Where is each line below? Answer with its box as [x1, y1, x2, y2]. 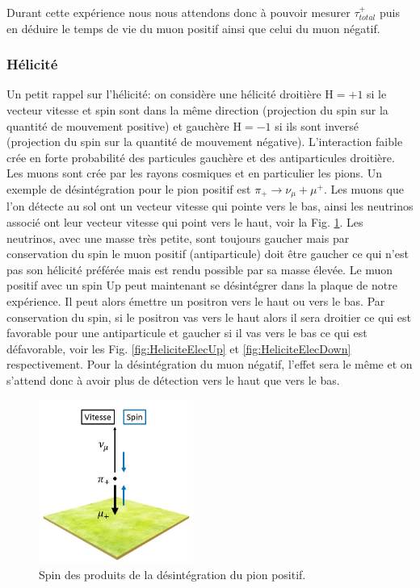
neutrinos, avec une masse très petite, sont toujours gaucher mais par [6, 229, 350, 246]
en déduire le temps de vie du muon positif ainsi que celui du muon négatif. [6, 19, 380, 36]
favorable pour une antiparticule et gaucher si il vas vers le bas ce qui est [6, 324, 367, 341]
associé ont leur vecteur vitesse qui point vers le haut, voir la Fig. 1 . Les [6, 214, 363, 231]
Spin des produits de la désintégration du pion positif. [39, 565, 306, 582]
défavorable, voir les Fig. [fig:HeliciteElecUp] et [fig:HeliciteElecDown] [6, 340, 351, 357]
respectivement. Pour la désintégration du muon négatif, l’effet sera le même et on [6, 356, 413, 373]
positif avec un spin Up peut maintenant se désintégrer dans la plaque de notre [6, 277, 397, 294]
